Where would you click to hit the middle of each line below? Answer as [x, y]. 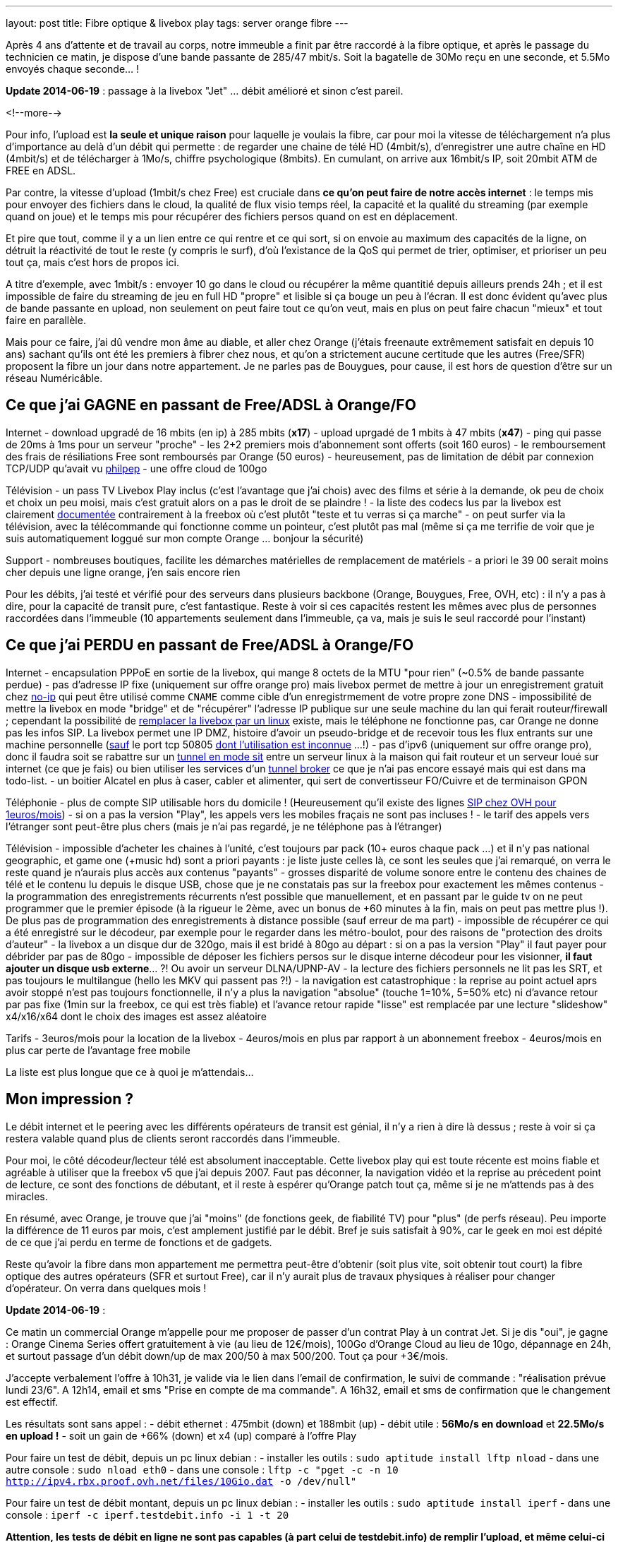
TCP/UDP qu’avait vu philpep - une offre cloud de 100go [137, 468]
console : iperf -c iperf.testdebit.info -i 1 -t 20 [147, 1514]
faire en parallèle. [46, 320]
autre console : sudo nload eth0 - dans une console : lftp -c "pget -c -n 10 [202, 1469]
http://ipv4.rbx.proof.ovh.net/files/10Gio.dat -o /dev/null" [181, 1481]
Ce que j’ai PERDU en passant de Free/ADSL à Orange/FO [210, 645]
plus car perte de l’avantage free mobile [98, 1050]
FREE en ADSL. [41, 171]
